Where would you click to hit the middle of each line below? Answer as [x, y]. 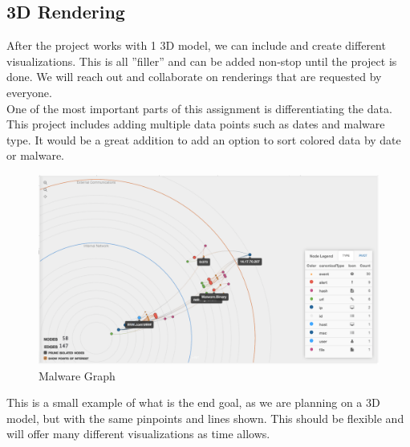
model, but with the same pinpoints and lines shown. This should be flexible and [205, 418]
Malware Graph [77, 375]
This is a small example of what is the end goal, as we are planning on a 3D [193, 402]
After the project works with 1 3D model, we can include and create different [196, 45]
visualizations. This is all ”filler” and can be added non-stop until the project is [202, 61]
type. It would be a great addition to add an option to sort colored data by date [204, 139]
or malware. [36, 155]
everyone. [29, 92]
